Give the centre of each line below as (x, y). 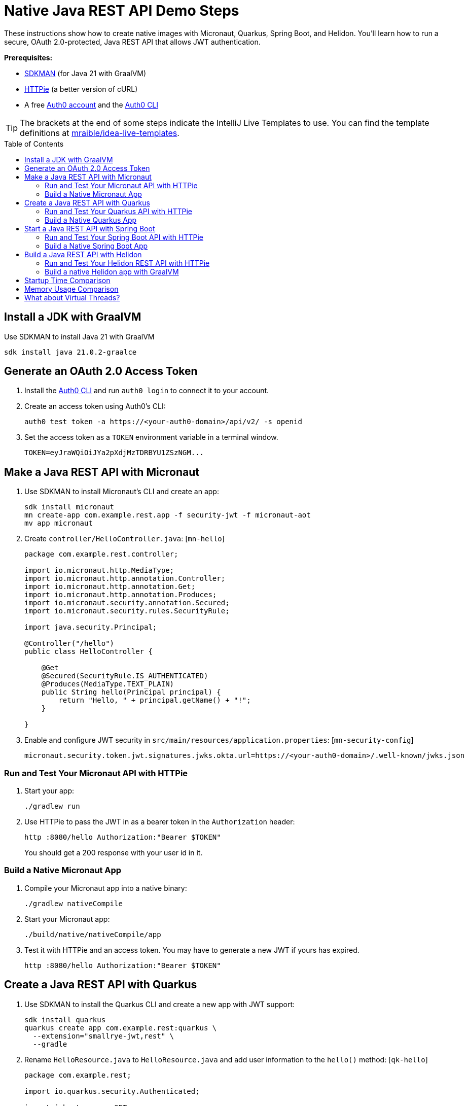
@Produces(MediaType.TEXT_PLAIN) (108, 684)
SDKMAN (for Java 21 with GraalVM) (85, 73)
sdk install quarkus (65, 1019)
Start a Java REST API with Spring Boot (90, 228)
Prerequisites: (28, 57)
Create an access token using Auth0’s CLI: (95, 406)
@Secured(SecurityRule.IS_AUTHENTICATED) (125, 676)
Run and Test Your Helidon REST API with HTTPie (127, 263)
